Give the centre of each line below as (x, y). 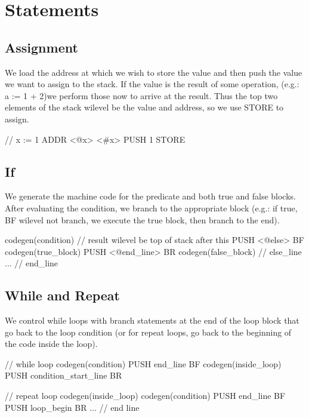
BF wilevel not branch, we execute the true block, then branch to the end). (142, 219)
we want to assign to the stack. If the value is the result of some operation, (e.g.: (152, 84)
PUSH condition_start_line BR (64, 375)
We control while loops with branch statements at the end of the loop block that (152, 320)
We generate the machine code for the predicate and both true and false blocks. (150, 196)
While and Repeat (62, 295)
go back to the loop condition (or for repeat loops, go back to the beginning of (148, 332)
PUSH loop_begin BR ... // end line (72, 407)
